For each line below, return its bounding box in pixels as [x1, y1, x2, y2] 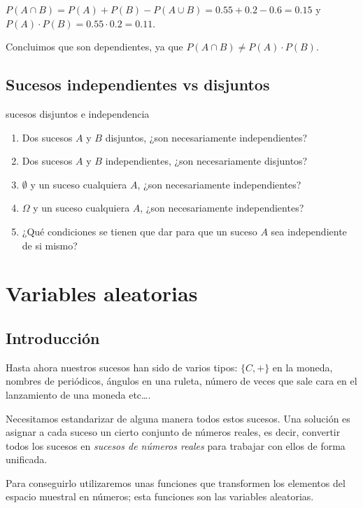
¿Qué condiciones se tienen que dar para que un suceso [22, 224, 257, 238]
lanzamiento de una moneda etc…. [6, 387, 151, 401]
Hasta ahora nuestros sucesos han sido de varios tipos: [6, 359, 238, 374]
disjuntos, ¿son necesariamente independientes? [105, 130, 308, 144]
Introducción [6, 327, 100, 348]
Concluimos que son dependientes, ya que [6, 39, 183, 54]
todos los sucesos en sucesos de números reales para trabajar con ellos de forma [6, 438, 346, 453]
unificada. [6, 452, 48, 467]
